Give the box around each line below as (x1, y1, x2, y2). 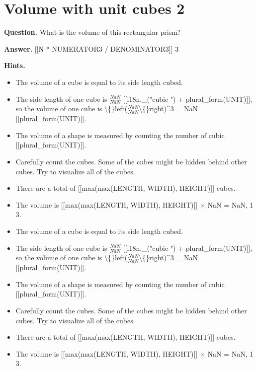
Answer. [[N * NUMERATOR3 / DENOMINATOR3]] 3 (4, 43, 179, 54)
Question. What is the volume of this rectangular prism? (4, 27, 181, 37)
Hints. (4, 60, 25, 71)
